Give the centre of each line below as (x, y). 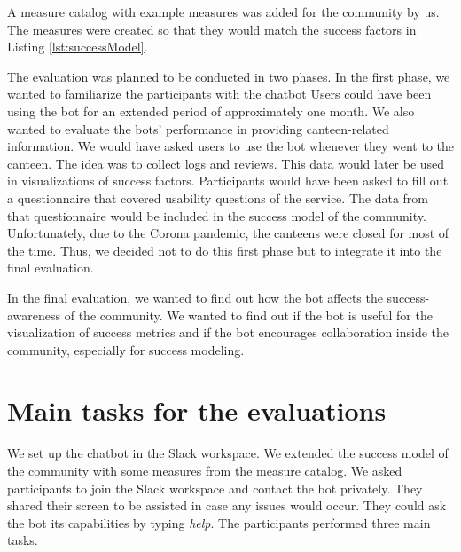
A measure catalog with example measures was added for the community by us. (223, 12)
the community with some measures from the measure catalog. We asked (205, 470)
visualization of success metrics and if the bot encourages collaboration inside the (228, 332)
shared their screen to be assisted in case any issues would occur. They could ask (227, 505)
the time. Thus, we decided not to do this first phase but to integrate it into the (225, 250)
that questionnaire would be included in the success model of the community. (217, 215)
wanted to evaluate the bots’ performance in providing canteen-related (198, 128)
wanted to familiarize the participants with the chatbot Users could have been (219, 94)
